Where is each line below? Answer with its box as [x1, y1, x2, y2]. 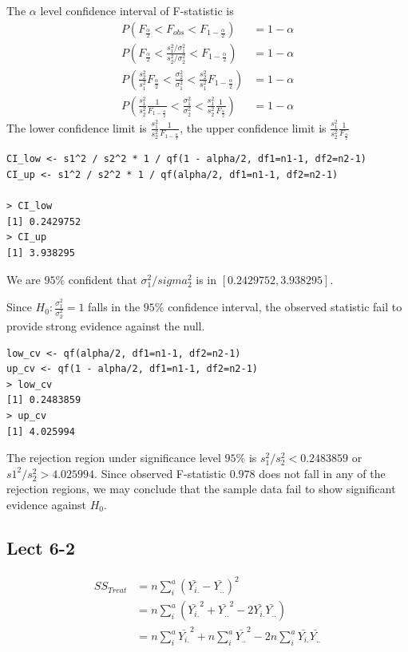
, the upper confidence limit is [180, 119, 327, 136]
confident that [68, 271, 137, 287]
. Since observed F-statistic [94, 464, 227, 481]
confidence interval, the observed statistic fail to [168, 298, 402, 315]
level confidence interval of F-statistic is [40, 2, 234, 18]
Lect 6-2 [6, 535, 75, 559]
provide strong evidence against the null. [6, 317, 205, 334]
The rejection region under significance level [6, 449, 221, 466]
